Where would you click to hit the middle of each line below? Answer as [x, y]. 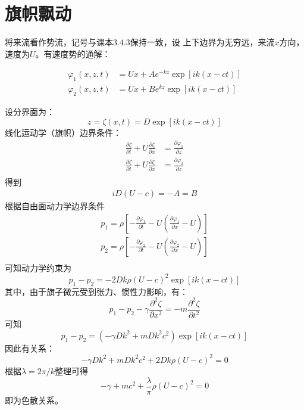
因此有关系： [30, 348]
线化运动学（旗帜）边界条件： [63, 132]
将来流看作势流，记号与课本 [59, 42]
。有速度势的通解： [73, 53]
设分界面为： [30, 112]
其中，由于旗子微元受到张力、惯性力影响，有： [96, 291]
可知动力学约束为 [38, 267]
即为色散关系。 [34, 400]
